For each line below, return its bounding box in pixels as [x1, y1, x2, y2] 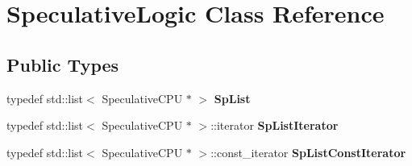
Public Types [6, 52, 119, 77]
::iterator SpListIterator [210, 117, 339, 134]
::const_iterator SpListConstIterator [210, 143, 406, 160]
